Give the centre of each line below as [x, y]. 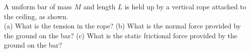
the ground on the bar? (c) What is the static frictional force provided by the [121, 35]
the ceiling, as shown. [36, 16]
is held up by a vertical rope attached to [186, 6]
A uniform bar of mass [38, 6]
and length [99, 6]
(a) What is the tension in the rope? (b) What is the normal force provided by [123, 26]
